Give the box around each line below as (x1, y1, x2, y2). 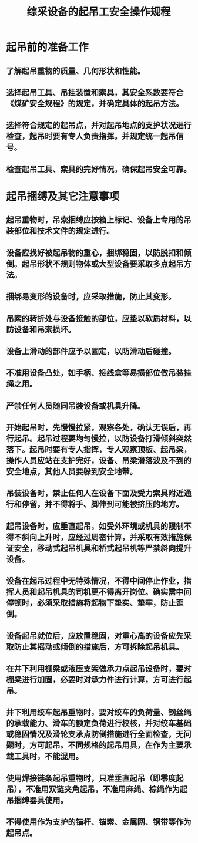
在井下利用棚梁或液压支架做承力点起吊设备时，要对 (6, 664, 192, 674)
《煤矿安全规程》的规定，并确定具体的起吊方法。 (6, 98, 184, 109)
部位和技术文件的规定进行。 (14, 226, 115, 236)
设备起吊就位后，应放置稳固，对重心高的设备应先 (6, 630, 184, 640)
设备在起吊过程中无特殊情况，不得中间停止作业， (6, 576, 184, 586)
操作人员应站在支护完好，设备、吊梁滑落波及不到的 (6, 456, 192, 466)
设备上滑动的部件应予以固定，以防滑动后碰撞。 (6, 346, 176, 356)
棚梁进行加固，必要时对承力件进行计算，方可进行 (6, 675, 184, 684)
